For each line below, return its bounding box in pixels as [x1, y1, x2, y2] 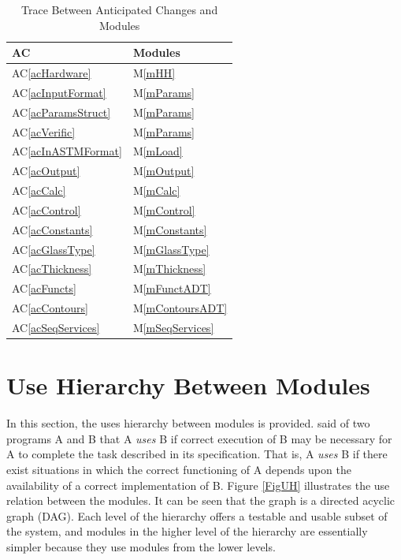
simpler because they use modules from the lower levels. [6, 538, 276, 554]
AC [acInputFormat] [12, 84, 106, 100]
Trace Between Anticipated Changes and [21, 2, 218, 17]
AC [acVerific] [12, 123, 76, 140]
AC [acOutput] [12, 162, 80, 179]
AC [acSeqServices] [12, 319, 100, 335]
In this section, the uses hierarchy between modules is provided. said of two [6, 415, 370, 431]
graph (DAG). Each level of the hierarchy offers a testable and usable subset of [6, 507, 388, 524]
